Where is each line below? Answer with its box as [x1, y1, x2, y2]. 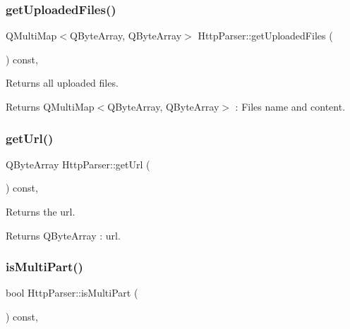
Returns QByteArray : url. [6, 228, 121, 242]
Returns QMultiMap [6, 99, 95, 113]
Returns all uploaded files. [6, 75, 119, 90]
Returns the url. [6, 204, 76, 218]
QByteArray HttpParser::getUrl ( [6, 156, 150, 171]
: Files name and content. [235, 99, 346, 113]
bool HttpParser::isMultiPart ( [6, 285, 138, 300]
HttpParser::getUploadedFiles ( [198, 28, 333, 43]
